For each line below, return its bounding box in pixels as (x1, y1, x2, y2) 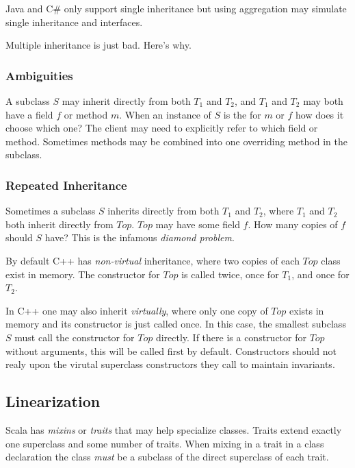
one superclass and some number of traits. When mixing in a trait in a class (5, 436, 324, 450)
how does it (295, 107, 344, 121)
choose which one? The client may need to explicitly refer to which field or (5, 121, 318, 135)
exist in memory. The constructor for (5, 267, 160, 281)
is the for (223, 107, 261, 121)
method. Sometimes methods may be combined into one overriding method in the (5, 134, 347, 148)
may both (303, 94, 343, 108)
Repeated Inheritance (5, 176, 127, 193)
